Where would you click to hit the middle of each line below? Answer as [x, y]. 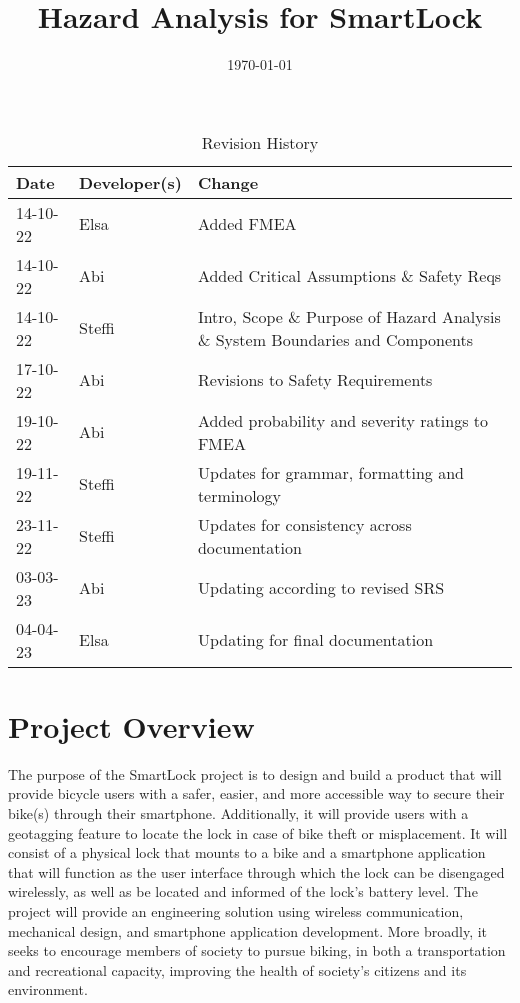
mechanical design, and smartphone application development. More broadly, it [248, 930]
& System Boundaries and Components [335, 339]
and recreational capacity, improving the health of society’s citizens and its [237, 969]
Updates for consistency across [304, 524]
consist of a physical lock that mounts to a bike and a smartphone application [247, 852]
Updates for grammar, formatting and [330, 472]
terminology [239, 495]
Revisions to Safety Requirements [315, 380]
